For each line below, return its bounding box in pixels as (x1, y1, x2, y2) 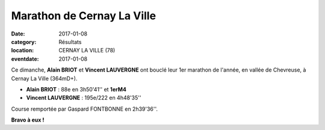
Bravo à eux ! (11, 116, 45, 123)
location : (11, 47, 34, 54)
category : (11, 38, 37, 45)
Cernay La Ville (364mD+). (11, 75, 78, 82)
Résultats (58, 38, 82, 45)
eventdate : (11, 55, 39, 63)
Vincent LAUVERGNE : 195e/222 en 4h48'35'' (26, 94, 141, 102)
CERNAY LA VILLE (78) (58, 47, 116, 54)
